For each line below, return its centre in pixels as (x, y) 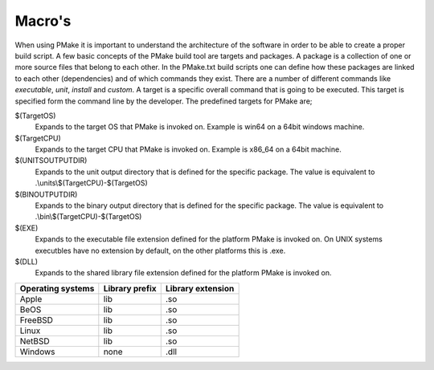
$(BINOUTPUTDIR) (46, 194)
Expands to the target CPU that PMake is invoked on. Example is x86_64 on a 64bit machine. (188, 149)
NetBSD (35, 341)
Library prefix (130, 288)
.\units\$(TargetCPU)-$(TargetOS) (91, 183)
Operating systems (57, 288)
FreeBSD (37, 319)
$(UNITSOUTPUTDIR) (51, 161)
